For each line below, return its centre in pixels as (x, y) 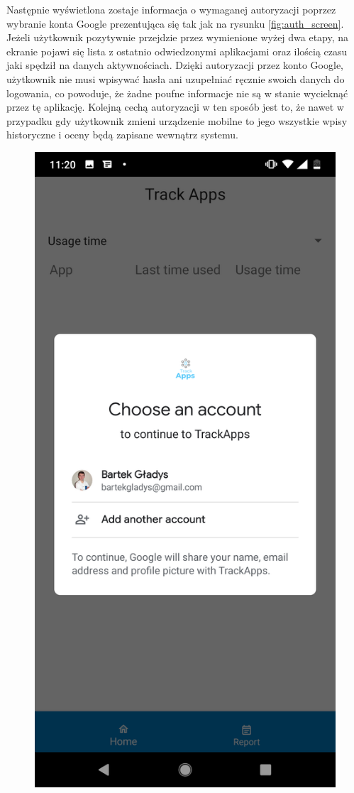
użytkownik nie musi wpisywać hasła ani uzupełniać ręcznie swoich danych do (176, 78)
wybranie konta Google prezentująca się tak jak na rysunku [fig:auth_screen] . (175, 23)
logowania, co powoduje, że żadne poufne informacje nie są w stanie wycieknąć (177, 93)
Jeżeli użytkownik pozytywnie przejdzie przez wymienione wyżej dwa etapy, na (178, 37)
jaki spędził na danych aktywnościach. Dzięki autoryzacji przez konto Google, (175, 65)
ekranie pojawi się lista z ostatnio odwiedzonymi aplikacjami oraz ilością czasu (177, 51)
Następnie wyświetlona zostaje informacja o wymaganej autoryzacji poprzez (171, 9)
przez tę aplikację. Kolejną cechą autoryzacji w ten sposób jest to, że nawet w (175, 107)
